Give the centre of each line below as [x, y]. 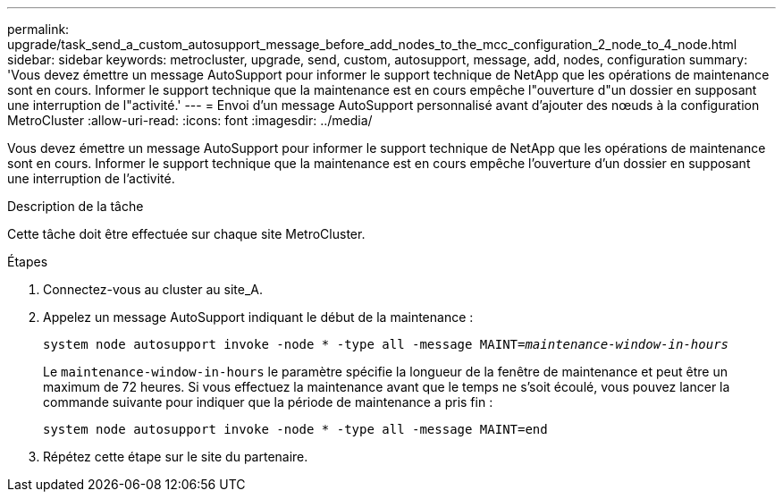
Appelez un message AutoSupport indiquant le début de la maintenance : [258, 317]
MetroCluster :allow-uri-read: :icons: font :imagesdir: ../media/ [190, 120]
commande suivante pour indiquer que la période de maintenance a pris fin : [268, 402]
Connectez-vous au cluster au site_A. [153, 289]
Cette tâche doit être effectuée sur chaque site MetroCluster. [186, 234]
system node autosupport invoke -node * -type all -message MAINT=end [295, 429]
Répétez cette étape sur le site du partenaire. [176, 457]
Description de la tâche [76, 206]
